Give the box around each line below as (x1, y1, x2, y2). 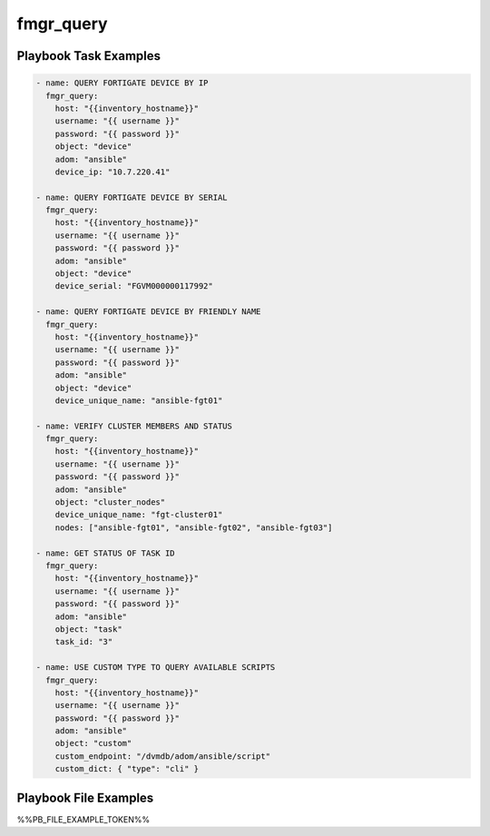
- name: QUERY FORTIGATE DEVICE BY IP (35, 78, 209, 88)
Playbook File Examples (16, 790, 154, 805)
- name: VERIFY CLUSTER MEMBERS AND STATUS (35, 420, 233, 431)
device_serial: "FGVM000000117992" (54, 281, 213, 291)
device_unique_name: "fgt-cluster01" (54, 509, 223, 520)
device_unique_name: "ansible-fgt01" (54, 395, 223, 406)
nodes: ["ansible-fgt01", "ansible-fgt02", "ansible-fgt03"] (54, 522, 333, 533)
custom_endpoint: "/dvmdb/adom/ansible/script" (54, 751, 271, 762)
